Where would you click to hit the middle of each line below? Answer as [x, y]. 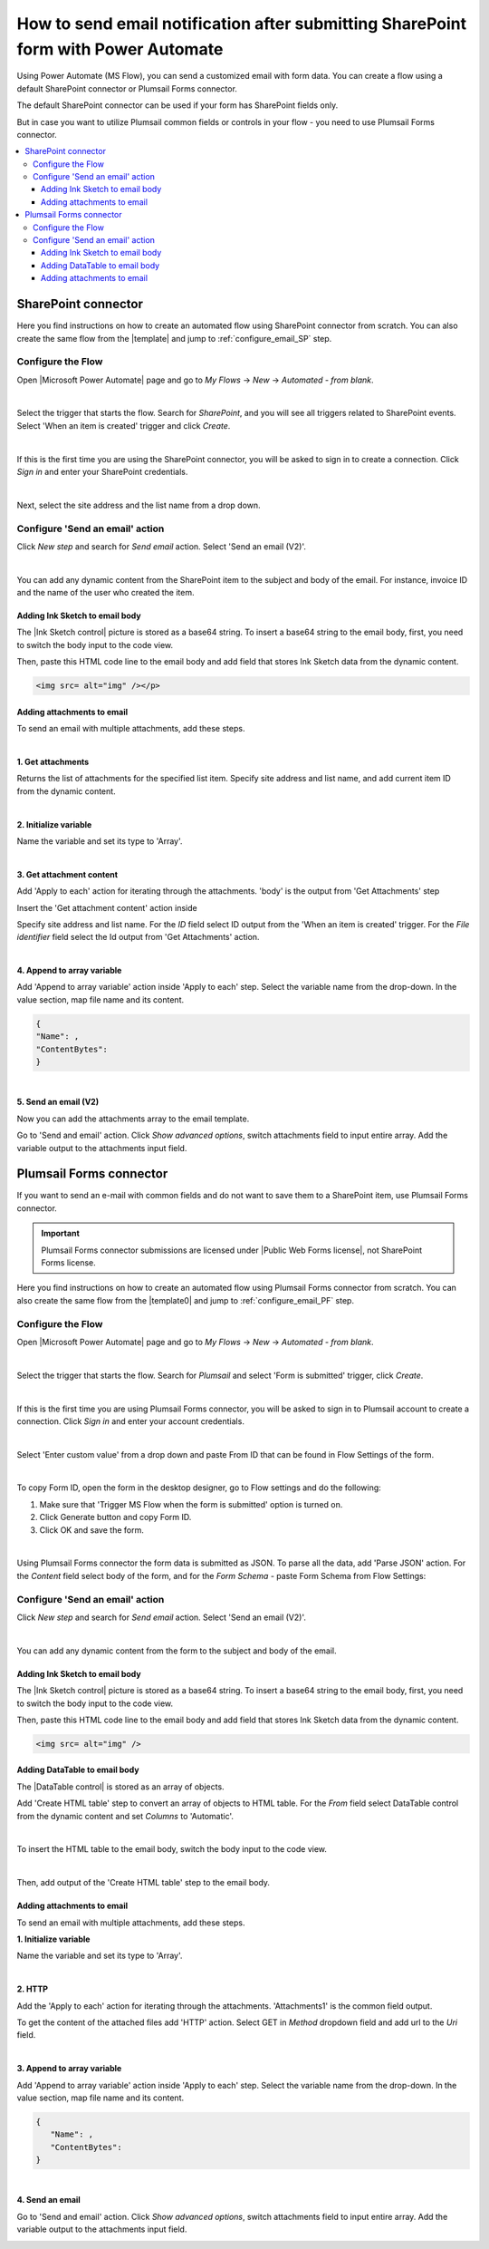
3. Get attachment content [67, 874]
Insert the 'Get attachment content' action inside [107, 907]
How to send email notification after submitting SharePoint [241, 24]
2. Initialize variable [54, 824]
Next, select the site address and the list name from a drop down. [139, 505]
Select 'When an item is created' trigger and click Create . [124, 425]
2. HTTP [33, 1989]
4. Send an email [48, 2200]
